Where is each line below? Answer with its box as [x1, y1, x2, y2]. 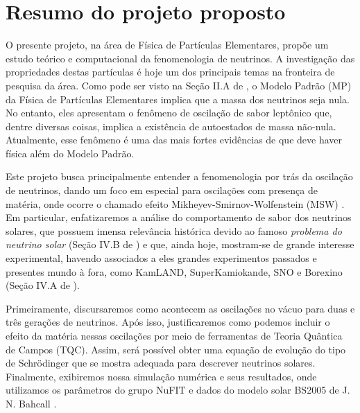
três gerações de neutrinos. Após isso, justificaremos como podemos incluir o [6, 315, 330, 329]
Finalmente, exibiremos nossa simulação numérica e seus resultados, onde [6, 369, 317, 383]
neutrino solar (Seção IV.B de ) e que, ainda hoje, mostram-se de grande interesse [6, 237, 354, 252]
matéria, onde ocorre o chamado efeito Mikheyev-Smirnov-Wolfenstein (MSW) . [6, 196, 345, 211]
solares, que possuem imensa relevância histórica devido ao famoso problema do [6, 223, 342, 238]
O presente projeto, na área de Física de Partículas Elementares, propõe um [6, 37, 329, 52]
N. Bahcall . [6, 396, 57, 410]
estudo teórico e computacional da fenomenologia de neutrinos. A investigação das [6, 51, 355, 65]
